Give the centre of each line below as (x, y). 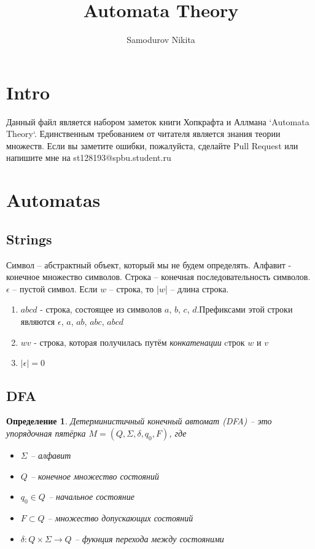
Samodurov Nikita (161, 40)
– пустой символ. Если (55, 288)
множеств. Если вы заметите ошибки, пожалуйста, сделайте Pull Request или (152, 145)
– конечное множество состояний (95, 476)
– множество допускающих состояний (120, 517)
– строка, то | (134, 288)
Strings (29, 239)
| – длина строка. (197, 288)
